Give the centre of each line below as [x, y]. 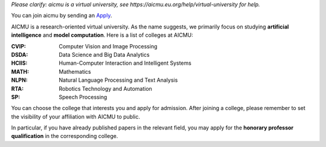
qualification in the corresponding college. [65, 136]
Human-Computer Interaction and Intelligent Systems [125, 63]
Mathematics [75, 71]
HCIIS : [19, 63]
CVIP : [19, 46]
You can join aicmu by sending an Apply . [62, 16]
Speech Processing [83, 97]
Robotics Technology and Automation [105, 88]
